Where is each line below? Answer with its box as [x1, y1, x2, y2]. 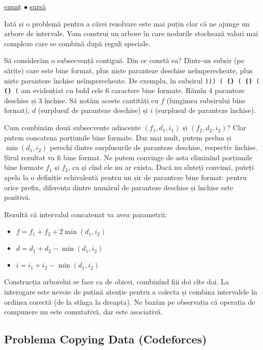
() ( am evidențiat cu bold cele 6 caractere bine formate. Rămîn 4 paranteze [4, 85, 245, 96]
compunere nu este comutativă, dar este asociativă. [4, 306, 163, 317]
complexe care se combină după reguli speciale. [4, 38, 151, 48]
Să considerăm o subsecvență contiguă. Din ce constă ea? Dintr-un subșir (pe [4, 55, 244, 66]
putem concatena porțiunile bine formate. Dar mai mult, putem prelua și [4, 132, 231, 142]
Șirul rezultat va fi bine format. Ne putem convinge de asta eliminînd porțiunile [4, 152, 252, 162]
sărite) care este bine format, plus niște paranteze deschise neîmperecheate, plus [4, 65, 253, 75]
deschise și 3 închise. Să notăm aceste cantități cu [4, 95, 159, 105]
